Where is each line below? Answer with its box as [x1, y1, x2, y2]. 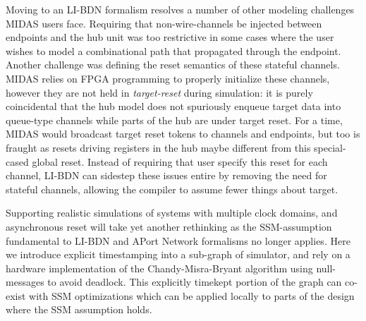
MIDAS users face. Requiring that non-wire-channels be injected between [6, 16, 322, 30]
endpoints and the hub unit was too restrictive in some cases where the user [6, 30, 334, 44]
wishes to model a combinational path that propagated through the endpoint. [6, 43, 341, 58]
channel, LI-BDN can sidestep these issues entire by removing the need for [6, 168, 327, 183]
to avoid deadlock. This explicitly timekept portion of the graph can [47, 274, 342, 289]
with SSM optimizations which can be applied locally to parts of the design [29, 288, 355, 303]
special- [314, 140, 346, 155]
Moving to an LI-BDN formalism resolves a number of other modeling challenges [6, 2, 355, 16]
